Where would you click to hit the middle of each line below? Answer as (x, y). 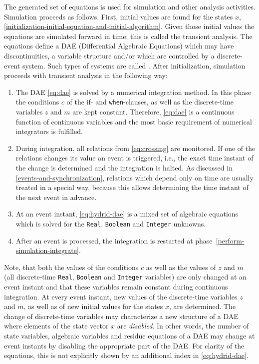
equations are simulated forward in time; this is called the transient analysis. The (128, 36)
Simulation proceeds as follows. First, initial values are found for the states (119, 16)
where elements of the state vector (56, 326)
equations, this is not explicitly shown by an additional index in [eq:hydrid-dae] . (126, 355)
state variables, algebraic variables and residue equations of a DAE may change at (129, 335)
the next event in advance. (56, 197)
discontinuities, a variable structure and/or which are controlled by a (109, 55)
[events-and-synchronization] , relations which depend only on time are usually (134, 177)
